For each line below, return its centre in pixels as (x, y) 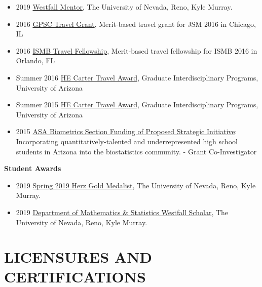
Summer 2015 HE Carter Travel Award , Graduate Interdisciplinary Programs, (137, 105)
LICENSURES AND (78, 257)
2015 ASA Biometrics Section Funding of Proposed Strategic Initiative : (126, 131)
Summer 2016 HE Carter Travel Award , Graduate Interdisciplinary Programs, (137, 77)
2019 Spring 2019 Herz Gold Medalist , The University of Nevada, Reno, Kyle (136, 185)
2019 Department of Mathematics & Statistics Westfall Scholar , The (122, 212)
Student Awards (33, 168)
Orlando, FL (35, 60)
